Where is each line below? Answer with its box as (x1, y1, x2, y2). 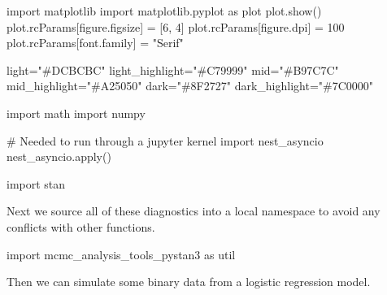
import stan (7, 175, 66, 192)
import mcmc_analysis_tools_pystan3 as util (7, 245, 236, 262)
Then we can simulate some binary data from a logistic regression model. (7, 273, 371, 290)
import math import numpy (7, 104, 146, 121)
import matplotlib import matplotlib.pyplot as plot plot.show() (7, 2, 322, 19)
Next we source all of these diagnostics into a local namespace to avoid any (7, 202, 380, 219)
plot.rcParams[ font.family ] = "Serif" (7, 34, 184, 51)
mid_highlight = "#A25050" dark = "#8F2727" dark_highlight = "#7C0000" (7, 77, 374, 94)
